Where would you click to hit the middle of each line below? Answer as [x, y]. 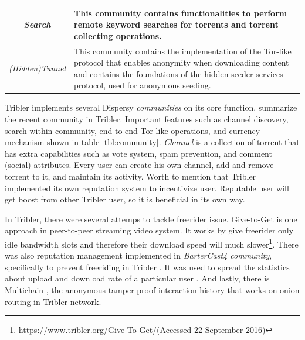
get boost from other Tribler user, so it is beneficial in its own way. [125, 199]
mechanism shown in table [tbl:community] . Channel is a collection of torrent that [152, 142]
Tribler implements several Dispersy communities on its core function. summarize [151, 107]
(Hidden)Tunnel [37, 68]
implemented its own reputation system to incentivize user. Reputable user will [147, 188]
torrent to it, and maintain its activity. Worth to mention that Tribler [131, 176]
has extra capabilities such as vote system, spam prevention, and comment [138, 153]
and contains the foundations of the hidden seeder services [179, 73]
